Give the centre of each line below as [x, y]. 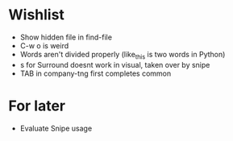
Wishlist [36, 15]
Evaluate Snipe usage [56, 128]
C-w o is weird [44, 45]
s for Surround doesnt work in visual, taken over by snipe [115, 64]
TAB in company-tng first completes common [96, 73]
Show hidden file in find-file [66, 37]
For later [37, 106]
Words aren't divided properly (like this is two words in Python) [123, 55]
